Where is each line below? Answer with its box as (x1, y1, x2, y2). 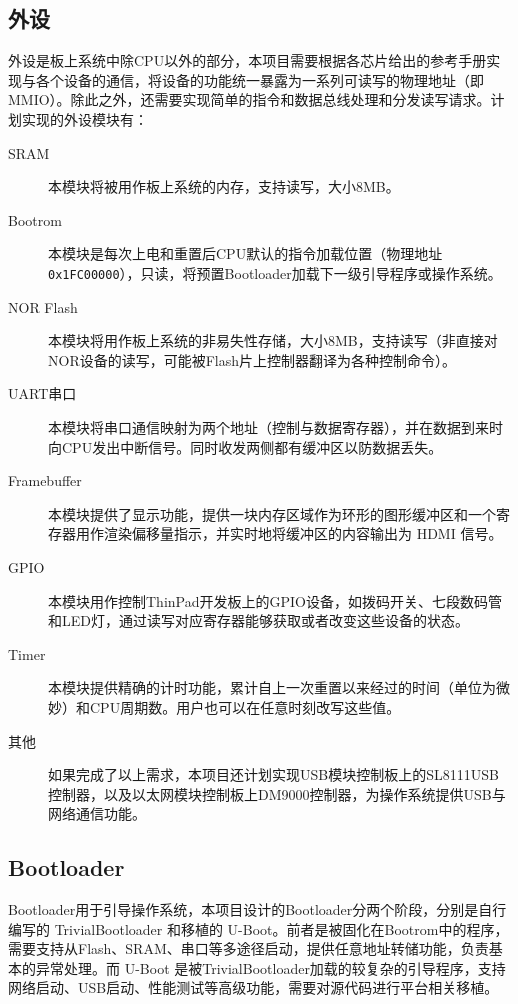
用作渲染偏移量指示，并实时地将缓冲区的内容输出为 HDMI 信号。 (75, 523, 503, 544)
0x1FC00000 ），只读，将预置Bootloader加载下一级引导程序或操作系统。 (48, 262, 502, 283)
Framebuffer (8, 470, 82, 491)
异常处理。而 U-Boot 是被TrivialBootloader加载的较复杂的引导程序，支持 (35, 957, 506, 978)
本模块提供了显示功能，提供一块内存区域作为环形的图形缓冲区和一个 (48, 503, 496, 524)
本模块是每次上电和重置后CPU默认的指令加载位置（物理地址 (48, 243, 443, 264)
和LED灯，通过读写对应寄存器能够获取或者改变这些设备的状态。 (48, 610, 469, 631)
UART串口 (8, 383, 77, 404)
